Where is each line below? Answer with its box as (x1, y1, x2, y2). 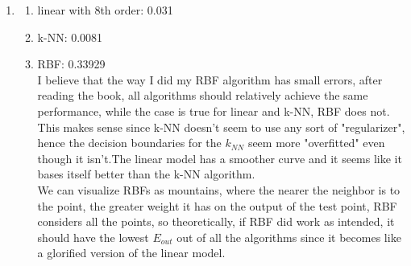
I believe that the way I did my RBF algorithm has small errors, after (37, 71, 383, 88)
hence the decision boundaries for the (37, 134, 222, 151)
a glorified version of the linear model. (37, 244, 226, 261)
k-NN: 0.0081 (37, 28, 103, 45)
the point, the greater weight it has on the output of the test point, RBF (37, 197, 397, 214)
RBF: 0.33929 (37, 55, 106, 72)
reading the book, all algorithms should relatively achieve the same (37, 87, 368, 104)
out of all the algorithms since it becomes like (176, 228, 401, 245)
